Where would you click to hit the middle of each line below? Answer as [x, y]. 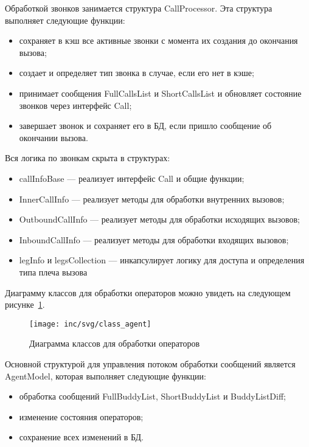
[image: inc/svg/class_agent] [90, 324]
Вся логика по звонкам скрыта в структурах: [88, 158]
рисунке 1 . [25, 304]
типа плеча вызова [53, 272]
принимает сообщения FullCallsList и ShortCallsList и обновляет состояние [160, 93]
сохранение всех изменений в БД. [82, 437]
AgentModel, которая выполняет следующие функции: [106, 376]
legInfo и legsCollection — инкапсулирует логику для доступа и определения [162, 260]
